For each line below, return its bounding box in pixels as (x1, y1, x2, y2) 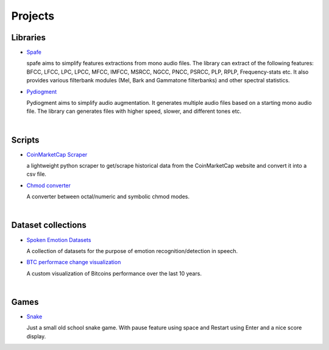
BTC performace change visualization (26, 259, 121, 266)
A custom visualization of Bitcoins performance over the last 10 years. (26, 270, 202, 277)
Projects (11, 9, 55, 23)
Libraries (11, 32, 46, 43)
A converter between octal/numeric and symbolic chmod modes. (26, 193, 190, 201)
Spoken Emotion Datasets (26, 236, 91, 243)
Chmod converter (26, 182, 71, 189)
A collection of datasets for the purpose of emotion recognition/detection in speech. (26, 247, 238, 254)
